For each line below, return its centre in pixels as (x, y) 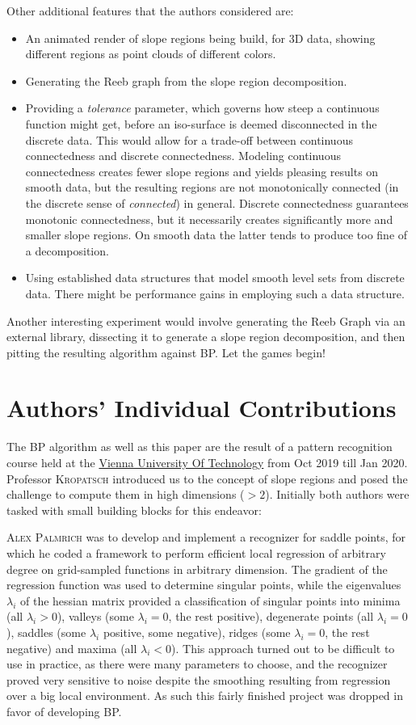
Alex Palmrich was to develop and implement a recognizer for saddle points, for (206, 537)
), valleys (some (95, 616)
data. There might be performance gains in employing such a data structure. (215, 293)
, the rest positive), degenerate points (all (271, 616)
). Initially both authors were (337, 494)
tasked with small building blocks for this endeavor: (134, 510)
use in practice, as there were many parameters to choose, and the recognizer (197, 664)
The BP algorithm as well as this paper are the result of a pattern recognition (200, 447)
